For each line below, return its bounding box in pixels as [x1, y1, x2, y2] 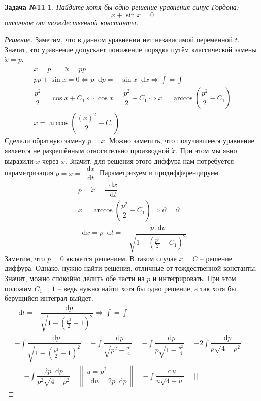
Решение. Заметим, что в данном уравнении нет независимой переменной [5, 34, 233, 45]
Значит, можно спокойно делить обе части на [5, 272, 145, 283]
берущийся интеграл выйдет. [5, 293, 93, 303]
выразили [5, 155, 34, 166]
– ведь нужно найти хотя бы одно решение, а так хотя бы [57, 283, 236, 293]
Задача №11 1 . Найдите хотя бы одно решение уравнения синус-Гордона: [5, 2, 239, 12]
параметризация [5, 167, 53, 178]
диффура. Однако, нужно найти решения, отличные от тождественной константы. [5, 263, 257, 273]
